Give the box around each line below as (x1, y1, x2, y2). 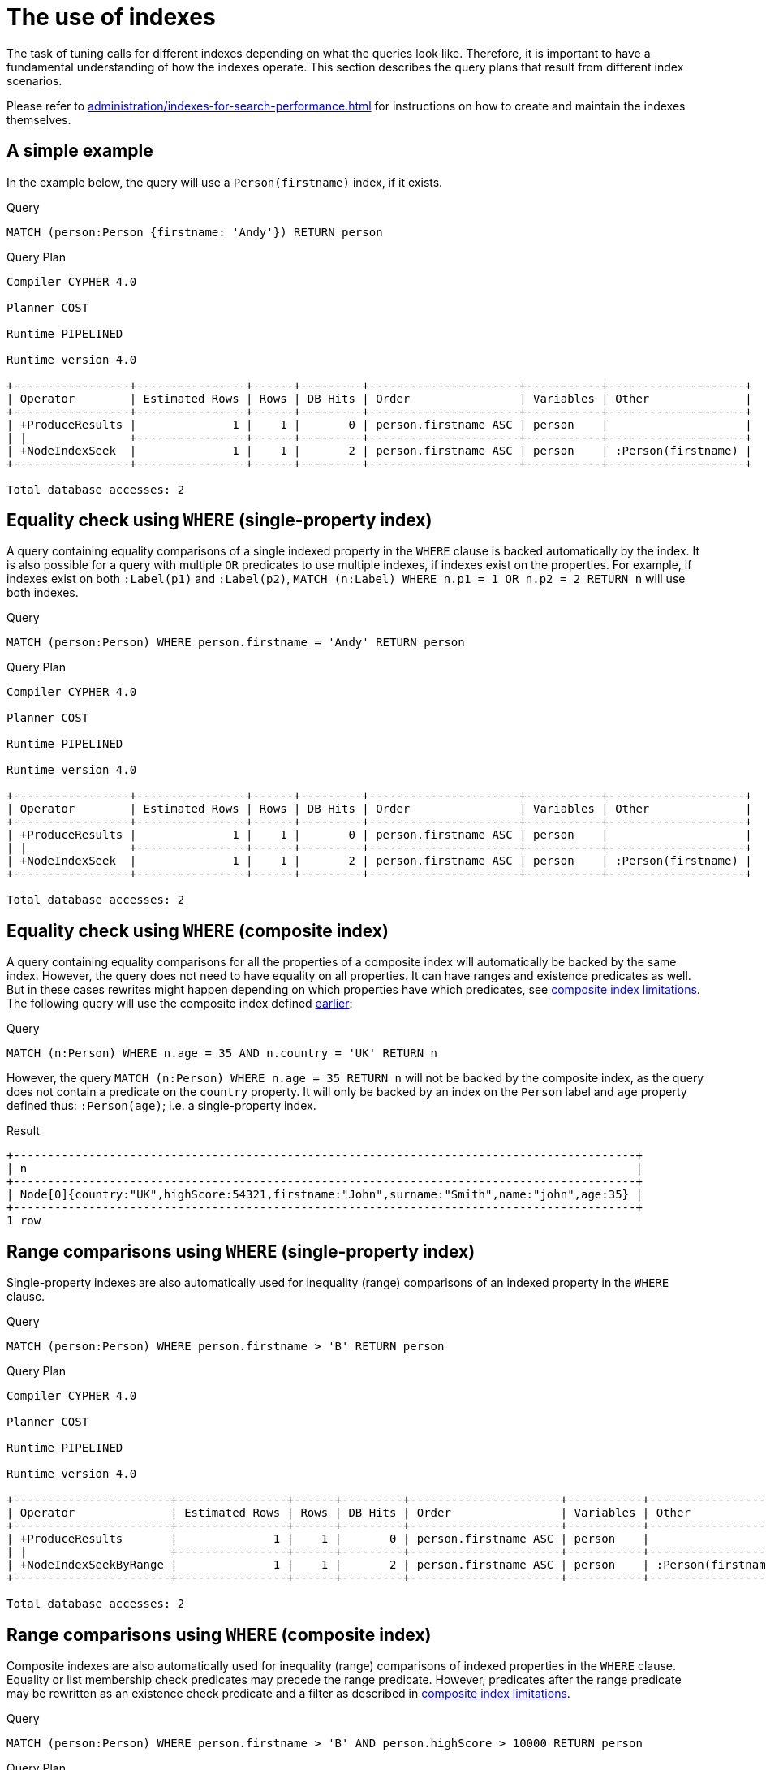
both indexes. (6, 585, 79, 600)
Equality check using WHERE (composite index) (6, 920, 389, 941)
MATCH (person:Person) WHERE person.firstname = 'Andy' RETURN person (6, 636, 465, 650)
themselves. (6, 112, 71, 127)
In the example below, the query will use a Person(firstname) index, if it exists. (6, 175, 443, 189)
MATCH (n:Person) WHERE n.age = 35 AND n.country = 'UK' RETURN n (6, 1047, 438, 1060)
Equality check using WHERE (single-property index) (6, 510, 432, 531)
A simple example (6, 140, 153, 162)
